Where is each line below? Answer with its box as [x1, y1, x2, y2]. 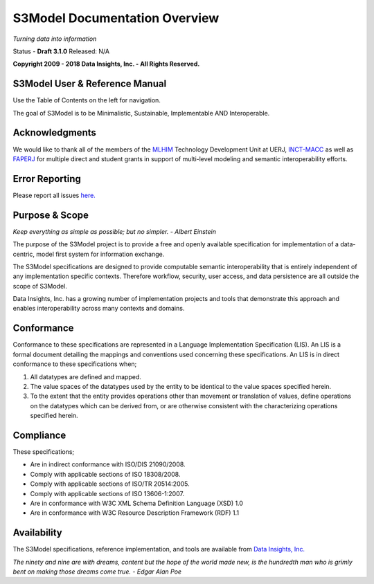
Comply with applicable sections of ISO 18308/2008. [30, 470, 181, 478]
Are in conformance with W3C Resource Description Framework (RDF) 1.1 [30, 509, 239, 517]
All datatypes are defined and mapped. [30, 372, 142, 381]
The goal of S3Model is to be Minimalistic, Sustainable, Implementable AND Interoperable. [12, 109, 270, 117]
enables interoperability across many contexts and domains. [12, 304, 185, 313]
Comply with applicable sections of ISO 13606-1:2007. [30, 489, 185, 498]
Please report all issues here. [12, 191, 96, 199]
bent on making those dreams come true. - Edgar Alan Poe [12, 567, 182, 576]
